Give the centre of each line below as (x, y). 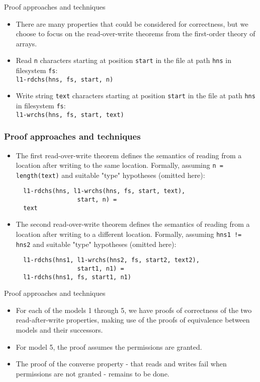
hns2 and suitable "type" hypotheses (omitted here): (96, 244)
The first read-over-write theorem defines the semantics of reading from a (129, 155)
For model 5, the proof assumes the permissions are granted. (109, 346)
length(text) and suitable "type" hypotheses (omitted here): (110, 175)
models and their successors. (59, 330)
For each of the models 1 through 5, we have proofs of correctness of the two (134, 310)
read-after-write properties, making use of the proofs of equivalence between (133, 320)
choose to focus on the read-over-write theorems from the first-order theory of (136, 34)
